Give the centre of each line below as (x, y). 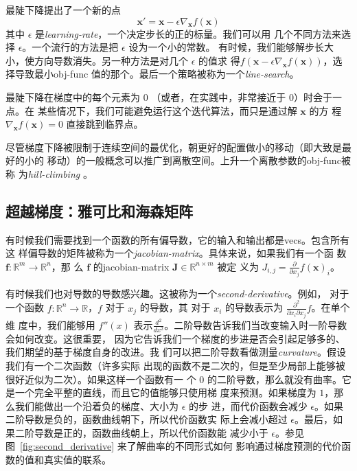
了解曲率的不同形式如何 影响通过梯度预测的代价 (234, 446)
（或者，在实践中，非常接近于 (219, 96)
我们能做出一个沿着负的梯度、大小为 (96, 405)
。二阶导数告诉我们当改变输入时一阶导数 (256, 324)
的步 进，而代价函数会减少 (248, 405)
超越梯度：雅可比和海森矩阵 (99, 210)
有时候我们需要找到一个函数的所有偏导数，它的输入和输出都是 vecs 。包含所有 (177, 239)
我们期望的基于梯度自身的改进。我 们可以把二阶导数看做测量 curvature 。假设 (176, 352)
